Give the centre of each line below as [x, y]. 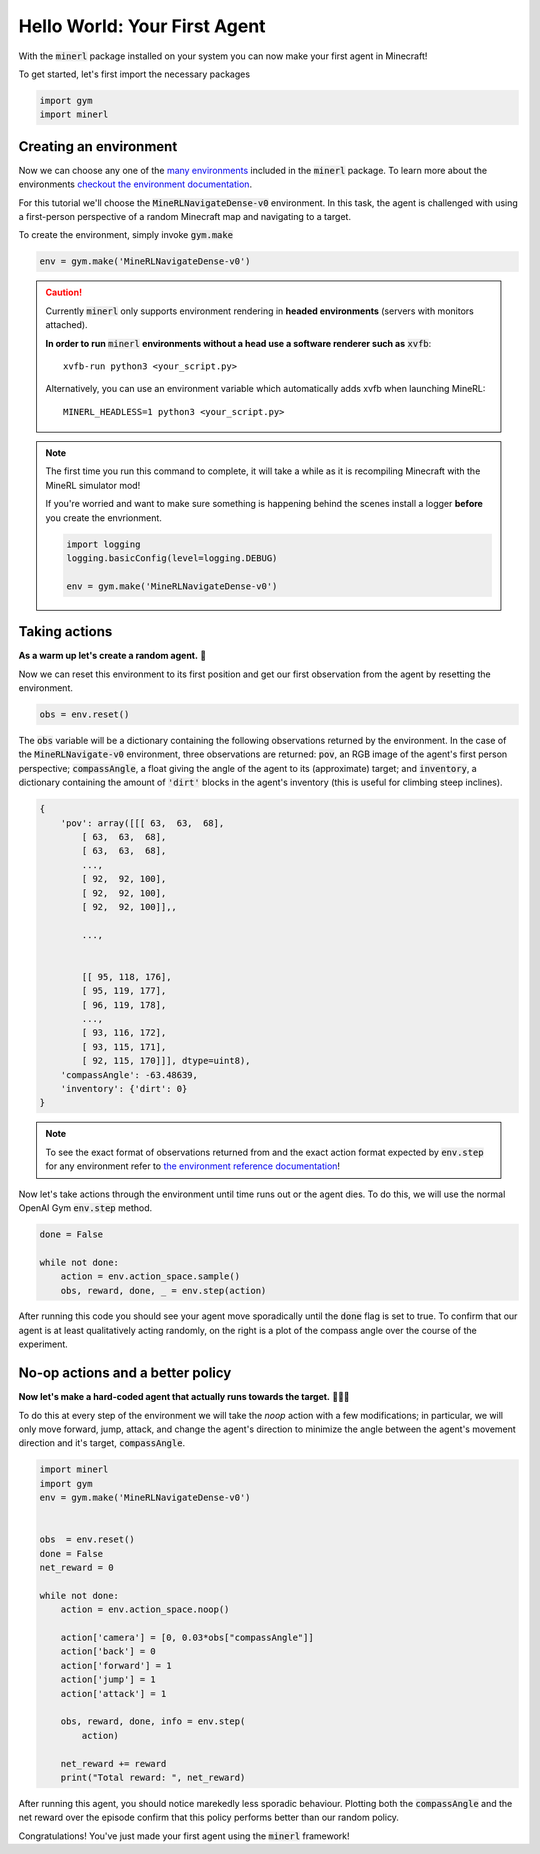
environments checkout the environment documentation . [135, 184]
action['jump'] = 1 [108, 1679]
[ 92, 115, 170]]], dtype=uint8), [166, 1061]
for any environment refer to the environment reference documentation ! [192, 1166]
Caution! [64, 292]
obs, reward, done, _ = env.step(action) [163, 1290]
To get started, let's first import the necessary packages [134, 74]
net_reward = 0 [76, 1568]
